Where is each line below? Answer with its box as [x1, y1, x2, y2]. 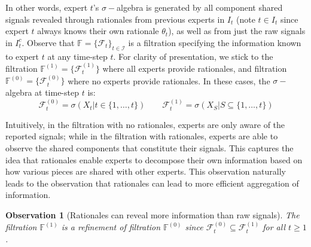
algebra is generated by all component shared [117, 1, 283, 13]
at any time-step [47, 50, 108, 62]
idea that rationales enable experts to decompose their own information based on [5, 153, 303, 166]
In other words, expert [5, 1, 88, 13]
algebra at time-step [5, 86, 79, 98]
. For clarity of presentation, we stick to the [113, 50, 273, 62]
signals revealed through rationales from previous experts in [5, 13, 225, 25]
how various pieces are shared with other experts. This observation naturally [5, 165, 286, 178]
